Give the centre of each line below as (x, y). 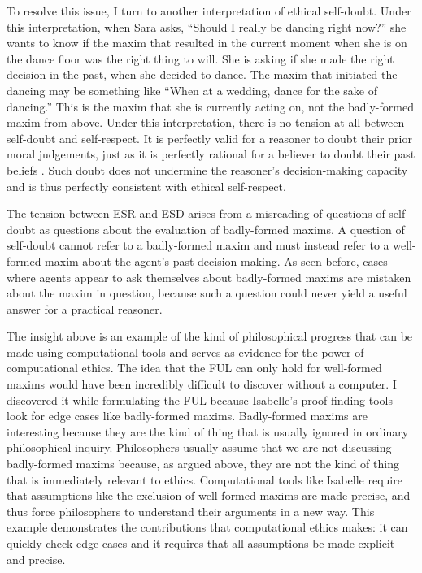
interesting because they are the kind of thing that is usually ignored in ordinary (208, 431)
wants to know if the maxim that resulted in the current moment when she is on (207, 43)
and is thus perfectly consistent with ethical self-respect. (146, 186)
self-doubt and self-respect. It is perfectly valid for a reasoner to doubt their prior (209, 138)
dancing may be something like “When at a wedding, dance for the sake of (192, 90)
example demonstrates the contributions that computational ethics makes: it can (207, 527)
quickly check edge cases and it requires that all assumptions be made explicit (201, 543)
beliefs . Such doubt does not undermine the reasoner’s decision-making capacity (207, 169)
